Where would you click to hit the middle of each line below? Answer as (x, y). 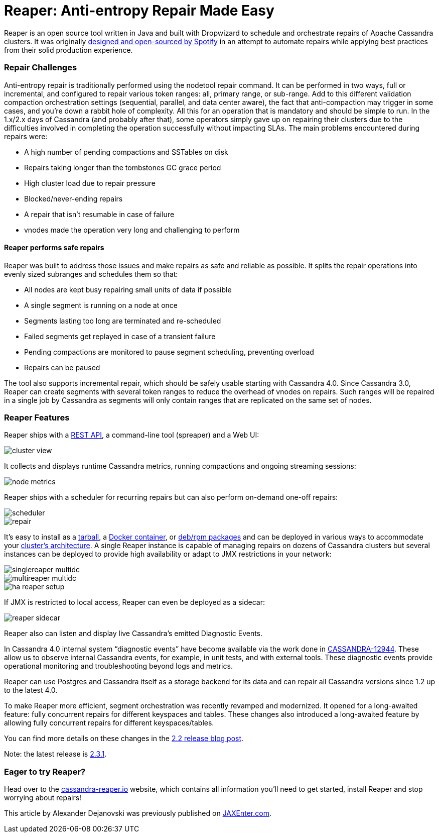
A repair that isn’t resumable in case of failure (99, 214)
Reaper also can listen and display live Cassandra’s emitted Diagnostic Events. (133, 634)
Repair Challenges (41, 68)
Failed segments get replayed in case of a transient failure (120, 336)
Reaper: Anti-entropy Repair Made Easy (139, 11)
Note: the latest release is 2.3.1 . (55, 754)
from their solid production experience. (68, 50)
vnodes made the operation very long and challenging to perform (132, 230)
